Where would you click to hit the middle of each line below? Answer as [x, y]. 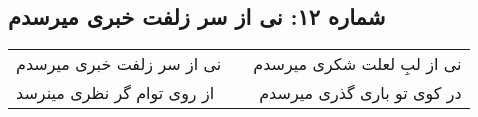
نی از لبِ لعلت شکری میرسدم [357, 64]
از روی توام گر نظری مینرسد [115, 93]
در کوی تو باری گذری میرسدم [360, 93]
